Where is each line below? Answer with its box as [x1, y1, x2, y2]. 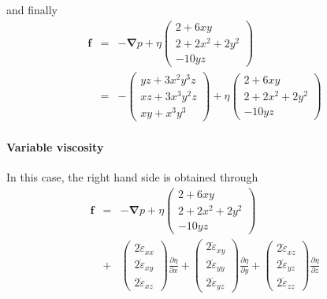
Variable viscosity [6, 138, 104, 155]
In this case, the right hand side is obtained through [6, 169, 258, 185]
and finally [6, 2, 58, 17]
